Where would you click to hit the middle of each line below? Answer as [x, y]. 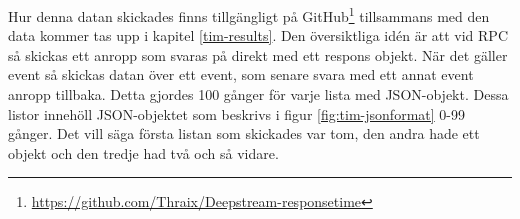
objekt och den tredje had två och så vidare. [143, 152]
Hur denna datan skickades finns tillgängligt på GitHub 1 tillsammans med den [249, 14]
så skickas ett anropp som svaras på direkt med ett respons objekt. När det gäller [258, 54]
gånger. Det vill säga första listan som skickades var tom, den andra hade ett [244, 133]
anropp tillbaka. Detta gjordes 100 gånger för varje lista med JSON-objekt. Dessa [258, 94]
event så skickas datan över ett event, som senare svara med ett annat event [241, 74]
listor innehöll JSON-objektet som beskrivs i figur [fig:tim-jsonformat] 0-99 [236, 113]
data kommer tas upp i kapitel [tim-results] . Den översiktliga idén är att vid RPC [258, 35]
